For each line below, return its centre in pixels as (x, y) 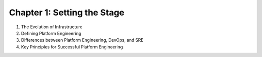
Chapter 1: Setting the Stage (67, 12)
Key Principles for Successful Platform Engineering (72, 47)
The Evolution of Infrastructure (52, 27)
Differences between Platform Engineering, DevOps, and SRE (82, 40)
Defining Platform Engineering (51, 33)
